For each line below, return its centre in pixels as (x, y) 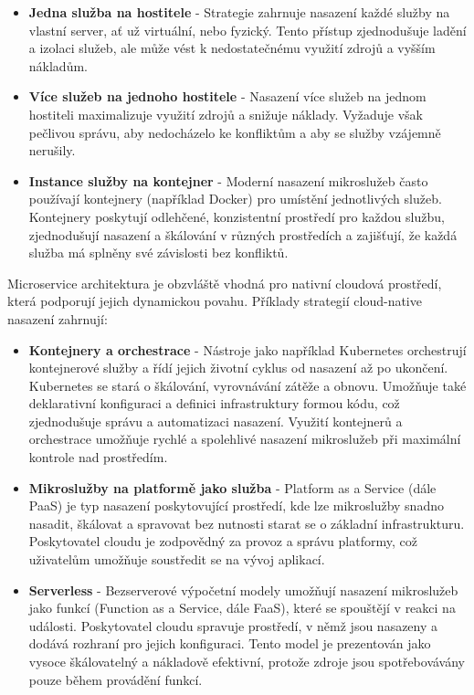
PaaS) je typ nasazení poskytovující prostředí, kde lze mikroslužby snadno (236, 505)
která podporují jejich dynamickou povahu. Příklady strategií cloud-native (215, 301)
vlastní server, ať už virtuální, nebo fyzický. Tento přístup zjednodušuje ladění (248, 30)
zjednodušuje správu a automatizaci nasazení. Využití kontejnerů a (216, 421)
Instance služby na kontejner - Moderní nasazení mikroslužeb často (228, 180)
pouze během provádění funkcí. (116, 679)
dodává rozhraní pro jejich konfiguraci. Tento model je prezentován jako (230, 643)
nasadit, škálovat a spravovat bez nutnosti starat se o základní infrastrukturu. (247, 523)
